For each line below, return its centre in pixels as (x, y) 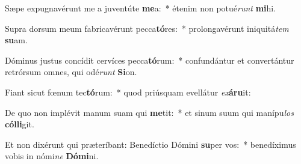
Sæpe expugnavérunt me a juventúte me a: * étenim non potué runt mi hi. (141, 8)
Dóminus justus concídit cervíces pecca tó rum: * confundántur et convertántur (150, 60)
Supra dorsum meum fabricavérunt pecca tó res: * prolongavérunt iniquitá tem (147, 28)
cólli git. (20, 124)
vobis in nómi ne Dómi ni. (52, 156)
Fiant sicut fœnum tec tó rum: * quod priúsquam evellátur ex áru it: (128, 92)
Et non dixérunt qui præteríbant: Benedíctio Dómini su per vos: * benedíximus (150, 144)
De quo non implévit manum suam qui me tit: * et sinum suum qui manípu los (149, 112)
